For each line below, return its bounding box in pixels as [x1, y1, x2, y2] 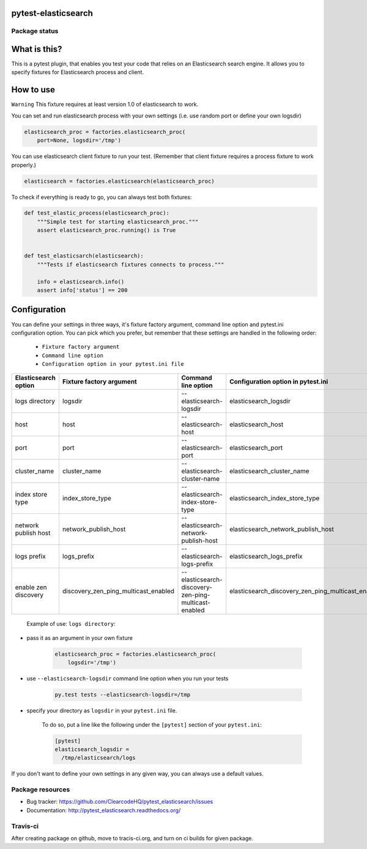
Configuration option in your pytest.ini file [42, 361, 184, 368]
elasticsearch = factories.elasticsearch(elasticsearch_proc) [24, 177, 215, 185]
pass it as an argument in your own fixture [26, 634, 133, 642]
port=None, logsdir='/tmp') [37, 137, 122, 144]
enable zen [15, 583, 47, 591]
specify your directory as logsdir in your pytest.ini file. [26, 707, 177, 714]
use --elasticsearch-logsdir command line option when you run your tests [26, 675, 229, 682]
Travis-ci [11, 821, 39, 830]
